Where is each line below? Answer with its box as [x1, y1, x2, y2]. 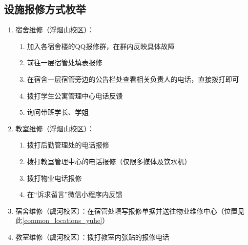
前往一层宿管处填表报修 [27, 57, 103, 68]
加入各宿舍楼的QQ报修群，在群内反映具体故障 [27, 41, 175, 51]
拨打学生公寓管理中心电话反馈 [27, 90, 123, 100]
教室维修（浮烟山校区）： [15, 123, 94, 133]
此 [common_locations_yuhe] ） [15, 215, 109, 225]
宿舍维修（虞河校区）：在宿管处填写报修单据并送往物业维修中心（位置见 [15, 205, 245, 216]
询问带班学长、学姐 [27, 107, 89, 117]
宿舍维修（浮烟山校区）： [15, 24, 94, 35]
